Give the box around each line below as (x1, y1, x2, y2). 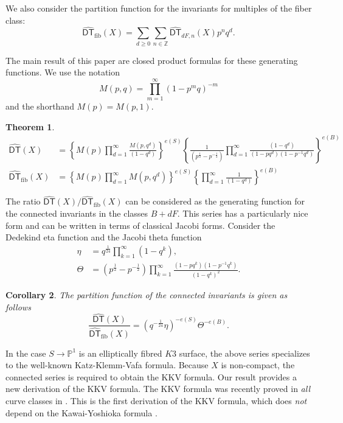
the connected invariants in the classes (5, 206, 148, 219)
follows (5, 300, 31, 313)
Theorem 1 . (5, 120, 55, 133)
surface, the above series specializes (179, 346, 310, 359)
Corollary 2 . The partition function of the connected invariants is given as (5, 288, 288, 301)
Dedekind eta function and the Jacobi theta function (5, 231, 202, 243)
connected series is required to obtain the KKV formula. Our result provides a (5, 370, 297, 383)
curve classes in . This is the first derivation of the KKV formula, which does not (5, 394, 307, 407)
